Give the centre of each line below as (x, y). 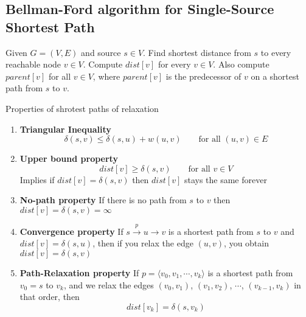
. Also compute (241, 64)
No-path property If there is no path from (103, 200)
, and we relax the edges (109, 284)
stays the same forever (225, 179)
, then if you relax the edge (143, 243)
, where (106, 76)
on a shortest (275, 76)
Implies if (37, 179)
